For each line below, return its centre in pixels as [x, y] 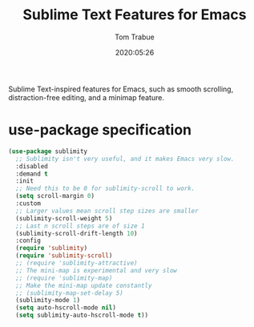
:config [28, 241]
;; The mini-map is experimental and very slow [97, 270]
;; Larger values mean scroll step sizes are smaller [107, 211]
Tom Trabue [135, 37]
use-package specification [100, 130]
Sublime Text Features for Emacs [135, 15]
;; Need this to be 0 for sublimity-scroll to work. [105, 189]
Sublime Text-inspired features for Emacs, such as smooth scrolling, [121, 89]
